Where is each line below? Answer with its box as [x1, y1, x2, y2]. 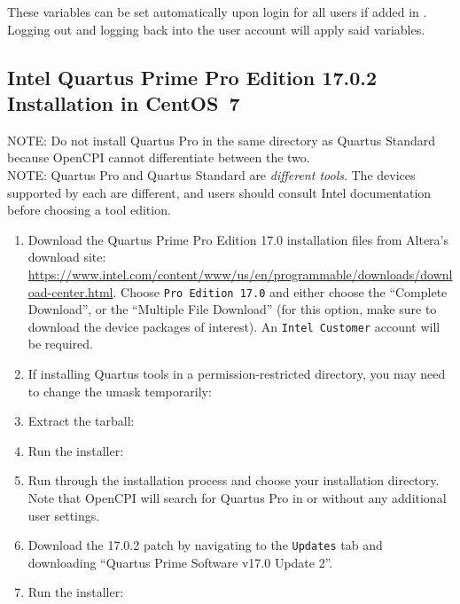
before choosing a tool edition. [7, 200, 171, 219]
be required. [27, 334, 94, 353]
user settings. [27, 506, 100, 524]
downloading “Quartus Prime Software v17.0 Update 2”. [27, 553, 333, 571]
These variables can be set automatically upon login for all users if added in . [7, 3, 427, 20]
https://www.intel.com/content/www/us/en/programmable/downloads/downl [27, 264, 453, 283]
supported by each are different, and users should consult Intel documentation [7, 183, 432, 201]
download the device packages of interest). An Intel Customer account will [27, 317, 441, 335]
